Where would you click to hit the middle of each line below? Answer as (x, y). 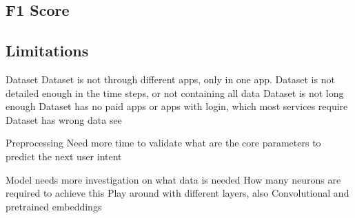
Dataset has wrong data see (64, 119)
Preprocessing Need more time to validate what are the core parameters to (163, 143)
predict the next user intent (64, 156)
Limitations (47, 51)
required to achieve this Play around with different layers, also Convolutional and (177, 193)
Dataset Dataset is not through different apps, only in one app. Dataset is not (170, 79)
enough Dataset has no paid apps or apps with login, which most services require (177, 106)
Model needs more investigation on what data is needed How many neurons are (173, 179)
